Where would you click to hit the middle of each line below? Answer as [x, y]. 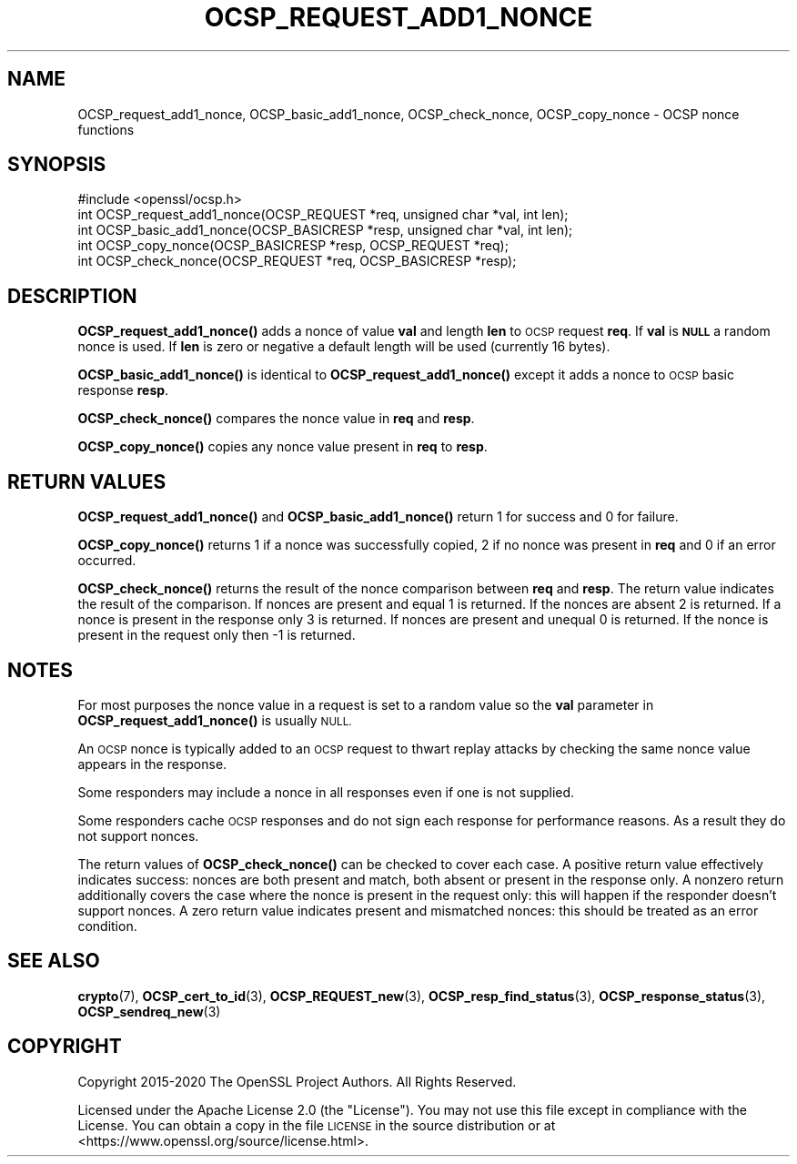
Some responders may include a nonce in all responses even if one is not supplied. [326, 792]
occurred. [107, 561]
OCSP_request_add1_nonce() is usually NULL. [215, 720]
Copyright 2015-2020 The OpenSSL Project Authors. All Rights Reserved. [297, 1081]
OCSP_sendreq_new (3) [149, 1011]
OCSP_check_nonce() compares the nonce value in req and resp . [276, 419]
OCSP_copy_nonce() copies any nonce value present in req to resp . [282, 447]
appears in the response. [152, 764]
